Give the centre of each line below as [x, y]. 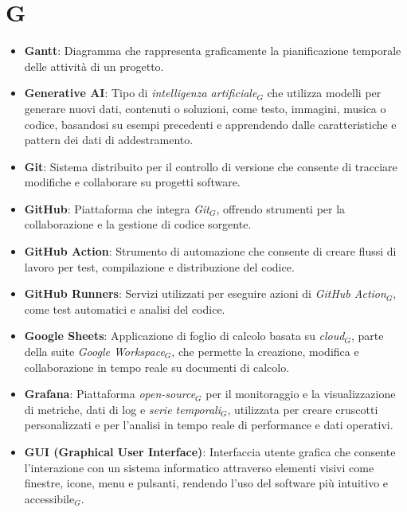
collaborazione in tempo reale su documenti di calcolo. [157, 367]
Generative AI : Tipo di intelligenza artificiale [141, 93]
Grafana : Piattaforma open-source [110, 394]
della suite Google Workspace [94, 352]
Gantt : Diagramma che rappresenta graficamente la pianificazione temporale [213, 51]
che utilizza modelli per [324, 93]
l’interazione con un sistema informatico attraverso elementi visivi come [199, 467]
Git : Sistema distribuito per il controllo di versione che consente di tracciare [211, 166]
